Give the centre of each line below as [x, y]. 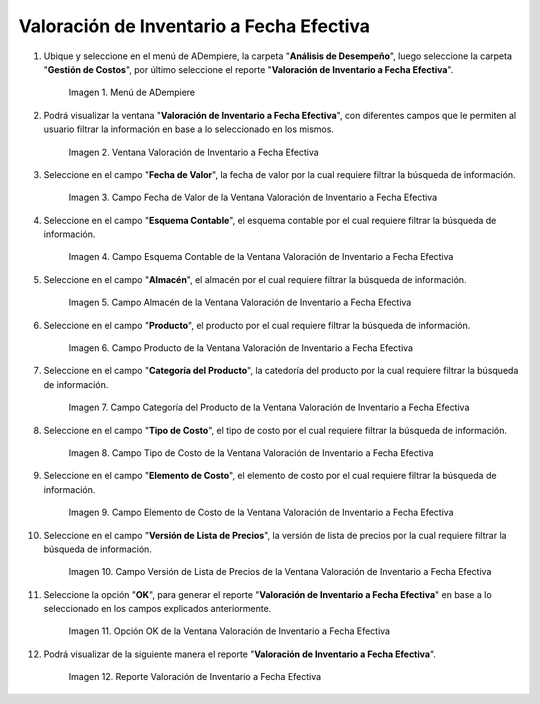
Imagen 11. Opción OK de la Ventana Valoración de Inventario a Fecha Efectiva [229, 631]
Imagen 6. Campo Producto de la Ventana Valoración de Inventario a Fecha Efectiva [241, 348]
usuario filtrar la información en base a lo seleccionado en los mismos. [189, 129]
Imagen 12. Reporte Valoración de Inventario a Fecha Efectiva [195, 677]
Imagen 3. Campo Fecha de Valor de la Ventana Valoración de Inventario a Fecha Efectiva [253, 197]
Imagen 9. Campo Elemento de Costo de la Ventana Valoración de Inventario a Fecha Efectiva [261, 512]
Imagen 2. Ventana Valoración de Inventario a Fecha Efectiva [193, 152]
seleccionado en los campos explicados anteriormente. [157, 609]
